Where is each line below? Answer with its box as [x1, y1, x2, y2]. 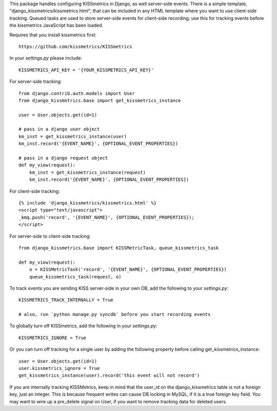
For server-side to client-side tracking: [9, 233, 91, 239]
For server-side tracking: [9, 79, 62, 85]
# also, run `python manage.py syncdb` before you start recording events [18, 311, 211, 317]
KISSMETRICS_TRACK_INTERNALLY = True [18, 297, 114, 303]
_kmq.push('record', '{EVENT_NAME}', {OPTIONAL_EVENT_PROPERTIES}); [18, 214, 194, 220]
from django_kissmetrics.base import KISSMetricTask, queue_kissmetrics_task [18, 245, 219, 251]
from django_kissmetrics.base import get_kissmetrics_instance [18, 98, 181, 103]
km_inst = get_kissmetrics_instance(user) [18, 134, 127, 139]
